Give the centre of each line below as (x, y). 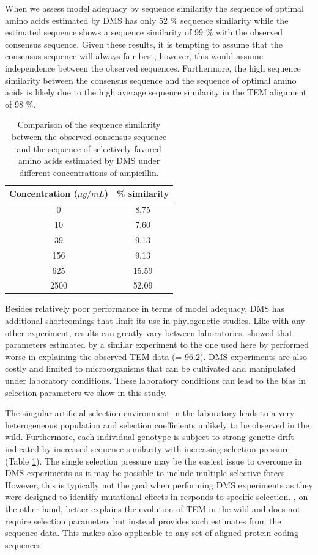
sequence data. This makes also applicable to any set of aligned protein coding (152, 533)
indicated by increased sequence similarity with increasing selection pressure (147, 449)
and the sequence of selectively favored (89, 148)
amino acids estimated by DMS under (89, 160)
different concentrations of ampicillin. (89, 172)
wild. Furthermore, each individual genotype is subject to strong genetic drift (150, 437)
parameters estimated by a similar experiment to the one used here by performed (157, 344)
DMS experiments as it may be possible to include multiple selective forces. (146, 473)
